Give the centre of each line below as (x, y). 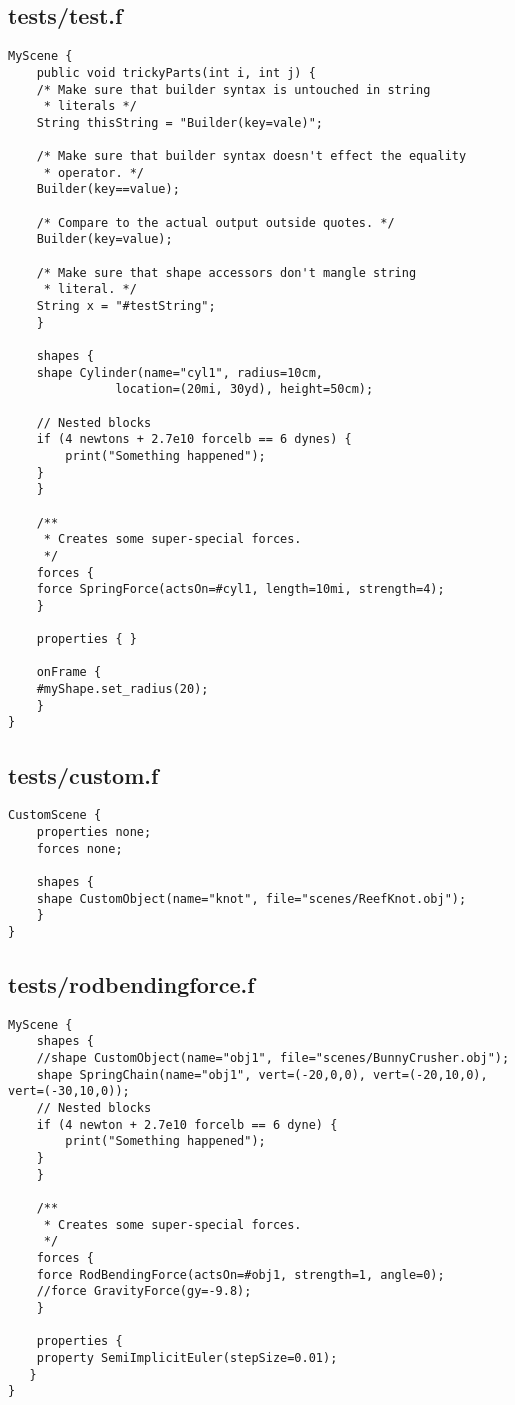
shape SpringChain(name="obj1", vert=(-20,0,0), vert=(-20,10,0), (262, 1074)
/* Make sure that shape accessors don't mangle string (226, 272)
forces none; (79, 848)
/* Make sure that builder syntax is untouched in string (233, 89)
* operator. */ (94, 172)
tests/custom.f (83, 774)
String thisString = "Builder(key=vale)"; (179, 122)
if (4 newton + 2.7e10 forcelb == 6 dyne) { (187, 1124)
